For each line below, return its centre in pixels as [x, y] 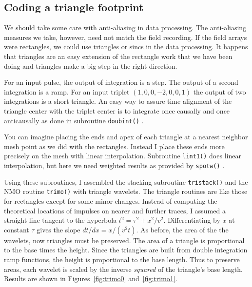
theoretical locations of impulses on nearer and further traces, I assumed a [115, 210]
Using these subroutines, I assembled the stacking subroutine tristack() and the [126, 182]
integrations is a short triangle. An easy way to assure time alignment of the [118, 101]
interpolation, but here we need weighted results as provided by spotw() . [114, 165]
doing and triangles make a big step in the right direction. [91, 66]
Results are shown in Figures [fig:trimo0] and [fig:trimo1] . [91, 278]
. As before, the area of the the [182, 229]
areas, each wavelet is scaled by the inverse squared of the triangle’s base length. [123, 269]
